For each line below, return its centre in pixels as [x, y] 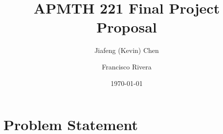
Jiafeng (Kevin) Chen [127, 50]
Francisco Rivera [127, 66]
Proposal [127, 27]
